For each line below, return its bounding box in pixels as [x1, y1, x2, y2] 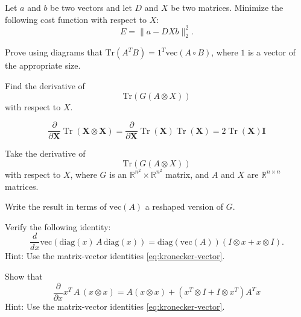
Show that [5, 270, 43, 282]
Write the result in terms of [5, 200, 107, 213]
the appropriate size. [5, 59, 81, 72]
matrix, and [165, 168, 209, 180]
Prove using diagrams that [5, 46, 103, 58]
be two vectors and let [50, 1, 132, 13]
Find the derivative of [5, 80, 85, 92]
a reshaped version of [145, 200, 224, 213]
